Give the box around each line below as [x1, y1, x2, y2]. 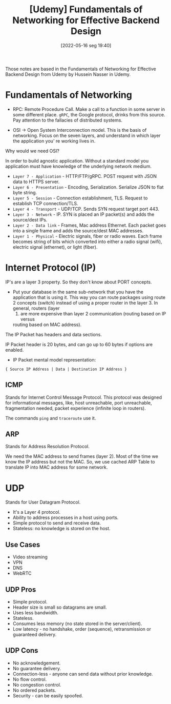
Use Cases [5, 540, 40, 549]
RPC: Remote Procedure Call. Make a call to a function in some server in [12, 106, 165, 112]
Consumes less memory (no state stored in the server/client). [12, 620, 142, 627]
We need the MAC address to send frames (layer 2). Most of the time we [5, 453, 159, 459]
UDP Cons [5, 646, 38, 655]
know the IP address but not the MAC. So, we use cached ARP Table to [5, 459, 155, 465]
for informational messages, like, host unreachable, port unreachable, [5, 399, 152, 406]
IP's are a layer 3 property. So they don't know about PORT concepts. [5, 278, 152, 285]
